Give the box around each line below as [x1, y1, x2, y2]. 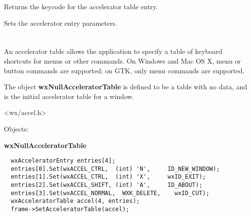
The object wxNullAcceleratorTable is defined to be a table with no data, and [4, 82, 248, 92]
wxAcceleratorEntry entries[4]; [11, 157, 116, 165]
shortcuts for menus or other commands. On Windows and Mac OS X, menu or [4, 55, 241, 66]
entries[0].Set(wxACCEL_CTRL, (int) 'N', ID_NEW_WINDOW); [11, 165, 220, 172]
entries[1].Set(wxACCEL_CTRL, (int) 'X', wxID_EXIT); [11, 173, 206, 181]
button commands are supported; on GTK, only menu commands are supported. [4, 65, 245, 75]
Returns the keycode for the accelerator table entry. [4, 1, 158, 11]
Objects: [4, 123, 29, 133]
